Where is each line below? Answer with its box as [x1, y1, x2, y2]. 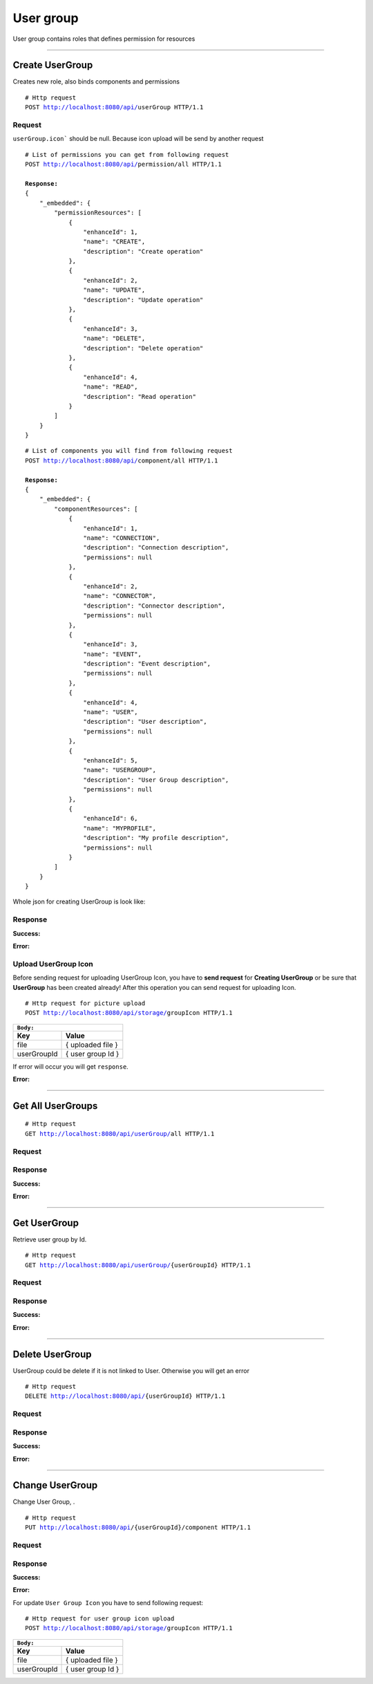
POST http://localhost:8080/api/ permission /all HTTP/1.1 [25, 160, 222, 169]
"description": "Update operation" [83, 296, 204, 303]
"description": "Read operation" [83, 393, 197, 400]
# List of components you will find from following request [25, 447, 233, 455]
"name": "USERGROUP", [83, 766, 157, 774]
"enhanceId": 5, [83, 756, 138, 764]
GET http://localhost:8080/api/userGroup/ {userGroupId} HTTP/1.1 [25, 1261, 251, 1269]
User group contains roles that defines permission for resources [12, 35, 195, 43]
